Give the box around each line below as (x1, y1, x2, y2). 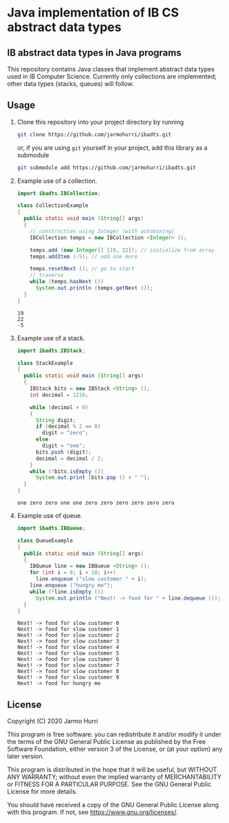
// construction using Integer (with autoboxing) (30, 228, 175, 234)
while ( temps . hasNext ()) (30, 278, 105, 285)
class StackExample (17, 360, 74, 366)
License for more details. (7, 787, 78, 795)
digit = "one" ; (42, 442, 86, 450)
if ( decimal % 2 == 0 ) (35, 423, 101, 430)
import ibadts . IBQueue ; (17, 525, 86, 532)
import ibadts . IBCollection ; (17, 190, 101, 197)
